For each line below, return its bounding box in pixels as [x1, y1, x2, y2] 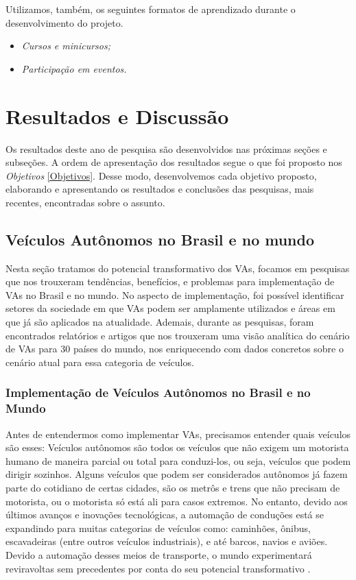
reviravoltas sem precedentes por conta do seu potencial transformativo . [5, 561, 311, 575]
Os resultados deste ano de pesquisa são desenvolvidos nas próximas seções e [5, 141, 327, 156]
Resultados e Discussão [5, 101, 229, 130]
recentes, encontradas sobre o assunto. [5, 195, 165, 209]
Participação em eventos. [21, 61, 127, 75]
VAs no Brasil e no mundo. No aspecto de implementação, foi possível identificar [5, 287, 344, 302]
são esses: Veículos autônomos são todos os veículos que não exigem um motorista [5, 440, 349, 455]
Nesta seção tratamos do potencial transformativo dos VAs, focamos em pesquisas [5, 261, 350, 275]
